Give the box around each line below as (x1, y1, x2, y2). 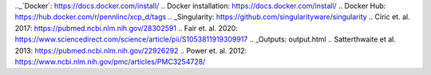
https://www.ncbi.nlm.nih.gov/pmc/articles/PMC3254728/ (14, 57, 206, 66)
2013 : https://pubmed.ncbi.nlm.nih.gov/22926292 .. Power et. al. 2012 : (14, 45, 247, 55)
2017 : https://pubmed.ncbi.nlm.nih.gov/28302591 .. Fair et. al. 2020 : (14, 23, 239, 33)
